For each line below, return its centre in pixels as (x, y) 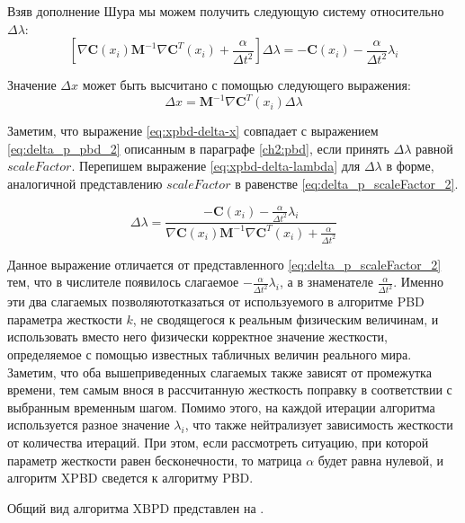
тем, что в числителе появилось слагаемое (123, 282)
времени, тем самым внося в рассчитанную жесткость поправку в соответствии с (230, 390)
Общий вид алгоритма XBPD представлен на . (136, 507)
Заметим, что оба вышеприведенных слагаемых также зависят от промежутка (219, 372)
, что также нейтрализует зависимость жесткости (319, 425)
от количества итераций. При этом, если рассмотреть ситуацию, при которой (218, 442)
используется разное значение (89, 425)
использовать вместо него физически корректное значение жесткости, (197, 337)
